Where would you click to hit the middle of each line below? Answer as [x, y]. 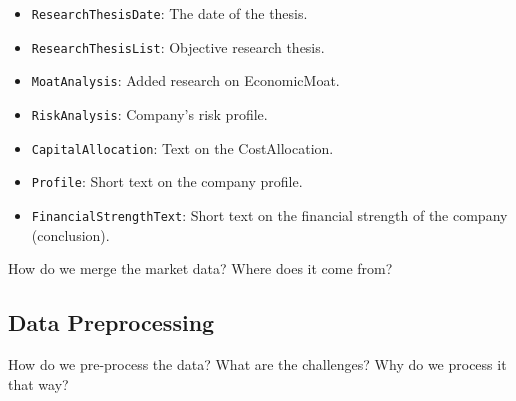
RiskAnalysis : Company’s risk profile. [149, 113]
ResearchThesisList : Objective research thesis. [178, 46]
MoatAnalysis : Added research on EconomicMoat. [185, 80]
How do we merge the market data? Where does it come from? [200, 268]
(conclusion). [70, 234]
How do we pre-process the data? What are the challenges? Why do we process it [257, 363]
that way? [38, 383]
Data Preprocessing [111, 322]
